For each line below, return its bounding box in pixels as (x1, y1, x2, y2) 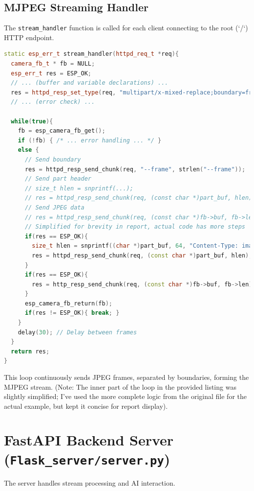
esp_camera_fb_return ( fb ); (24, 300, 112, 307)
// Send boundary (24, 156, 81, 163)
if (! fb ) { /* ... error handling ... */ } (18, 137, 162, 144)
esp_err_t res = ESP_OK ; (11, 70, 92, 77)
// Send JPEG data (24, 204, 85, 211)
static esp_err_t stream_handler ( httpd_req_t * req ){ (4, 50, 179, 58)
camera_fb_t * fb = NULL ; (11, 60, 95, 68)
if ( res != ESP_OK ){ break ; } (24, 309, 120, 317)
